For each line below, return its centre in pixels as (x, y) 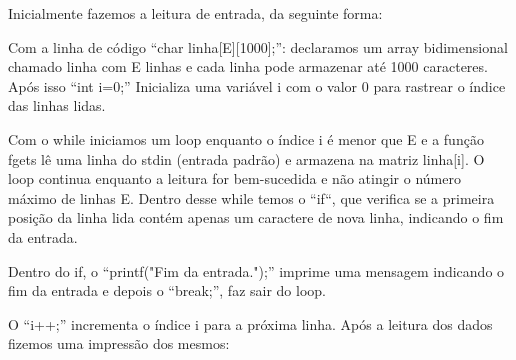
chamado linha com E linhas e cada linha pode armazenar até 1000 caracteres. (248, 66)
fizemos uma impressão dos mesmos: (119, 343)
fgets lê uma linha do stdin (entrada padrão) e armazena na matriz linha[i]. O (246, 158)
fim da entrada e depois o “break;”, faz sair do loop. (167, 290)
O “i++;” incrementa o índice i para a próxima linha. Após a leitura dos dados (250, 323)
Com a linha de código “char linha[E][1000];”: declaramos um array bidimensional (258, 46)
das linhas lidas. (57, 105)
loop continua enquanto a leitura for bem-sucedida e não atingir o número (234, 178)
